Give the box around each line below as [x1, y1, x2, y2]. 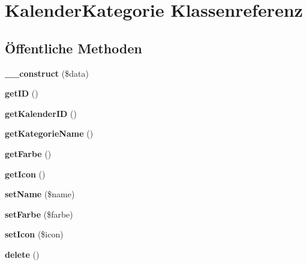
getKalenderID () [5, 107, 77, 119]
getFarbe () [5, 147, 52, 159]
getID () [5, 87, 38, 100]
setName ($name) [5, 188, 75, 200]
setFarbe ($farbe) [5, 207, 73, 220]
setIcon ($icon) [5, 228, 64, 240]
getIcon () [5, 167, 46, 180]
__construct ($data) [5, 67, 89, 79]
